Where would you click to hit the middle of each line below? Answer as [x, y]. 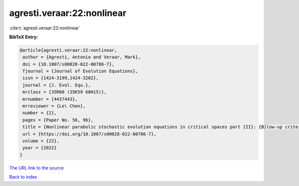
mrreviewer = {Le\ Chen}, [54, 106]
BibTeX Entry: [24, 37]
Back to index [23, 177]
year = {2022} [40, 148]
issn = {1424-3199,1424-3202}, [61, 78]
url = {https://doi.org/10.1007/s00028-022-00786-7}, [89, 134]
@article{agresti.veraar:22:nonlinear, [68, 50]
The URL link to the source [37, 168]
